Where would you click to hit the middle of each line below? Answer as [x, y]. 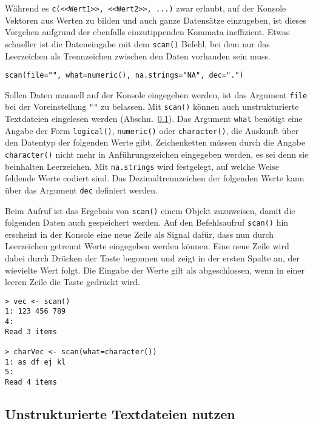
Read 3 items [31, 331]
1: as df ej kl [35, 362]
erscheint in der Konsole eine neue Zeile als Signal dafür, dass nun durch [140, 234]
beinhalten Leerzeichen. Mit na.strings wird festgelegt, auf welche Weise [142, 166]
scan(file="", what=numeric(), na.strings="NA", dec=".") [124, 76]
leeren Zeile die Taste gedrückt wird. [73, 282]
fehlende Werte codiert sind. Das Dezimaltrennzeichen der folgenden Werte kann [155, 178]
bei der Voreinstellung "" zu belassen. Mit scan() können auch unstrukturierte [152, 106]
